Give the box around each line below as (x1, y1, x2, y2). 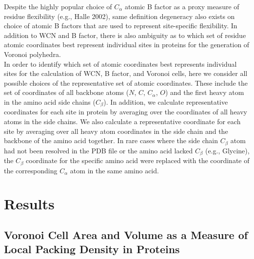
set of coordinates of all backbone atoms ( (4, 87, 129, 97)
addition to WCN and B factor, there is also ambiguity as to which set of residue (4, 30, 246, 40)
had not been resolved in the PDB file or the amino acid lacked (4, 145, 193, 155)
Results (4, 194, 55, 214)
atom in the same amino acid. (70, 165, 159, 175)
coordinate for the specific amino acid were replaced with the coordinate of (26, 155, 250, 166)
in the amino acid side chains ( (4, 96, 96, 107)
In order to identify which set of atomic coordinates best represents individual (4, 58, 237, 69)
